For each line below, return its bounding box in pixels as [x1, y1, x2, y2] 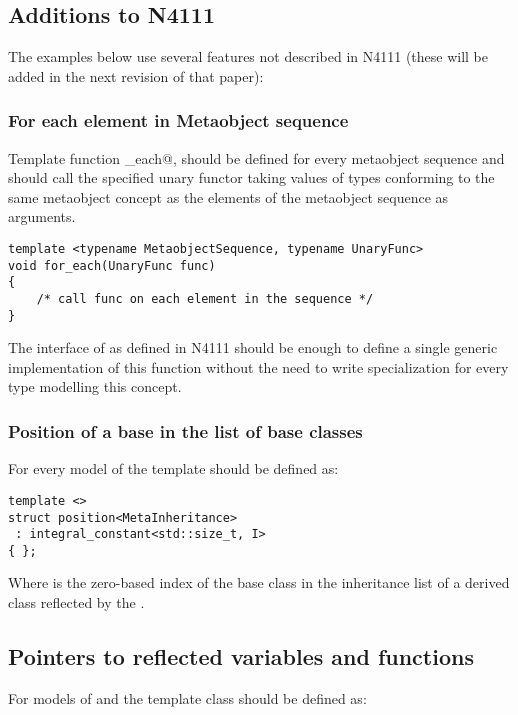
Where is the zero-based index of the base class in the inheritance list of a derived [8, 572, 510, 593]
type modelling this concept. [8, 376, 182, 397]
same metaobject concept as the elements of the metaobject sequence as [8, 186, 449, 207]
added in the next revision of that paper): [8, 65, 264, 86]
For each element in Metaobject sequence [8, 108, 349, 133]
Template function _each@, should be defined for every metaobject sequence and [8, 147, 505, 168]
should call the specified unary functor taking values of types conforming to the [8, 167, 495, 188]
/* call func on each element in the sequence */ [36, 291, 374, 306]
